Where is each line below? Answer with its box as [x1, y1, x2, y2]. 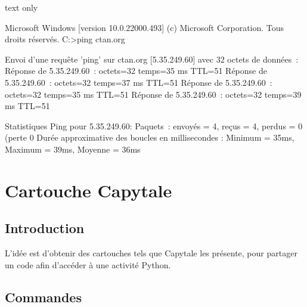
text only [5, 1, 38, 13]
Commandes [5, 287, 82, 306]
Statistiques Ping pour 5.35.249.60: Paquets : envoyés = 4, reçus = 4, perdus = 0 [5, 119, 303, 132]
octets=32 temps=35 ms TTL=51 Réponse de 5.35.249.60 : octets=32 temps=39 [5, 88, 302, 100]
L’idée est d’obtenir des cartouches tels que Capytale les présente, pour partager [5, 247, 297, 259]
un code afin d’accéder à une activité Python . [5, 258, 171, 271]
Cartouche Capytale [5, 178, 172, 202]
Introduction [5, 219, 85, 237]
